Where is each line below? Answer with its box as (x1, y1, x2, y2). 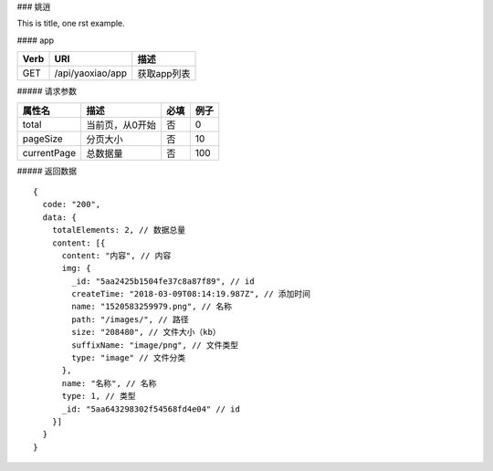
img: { (61, 263, 91, 274)
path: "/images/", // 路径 (71, 314, 189, 324)
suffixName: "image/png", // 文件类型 (71, 340, 239, 351)
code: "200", (42, 199, 101, 210)
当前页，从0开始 (86, 119, 157, 131)
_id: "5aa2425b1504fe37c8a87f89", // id (71, 276, 255, 287)
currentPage (22, 146, 77, 159)
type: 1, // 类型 (61, 391, 136, 402)
